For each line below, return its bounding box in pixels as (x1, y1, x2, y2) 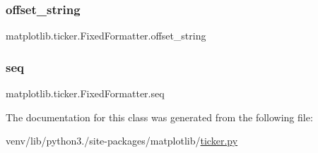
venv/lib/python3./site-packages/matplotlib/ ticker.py (6, 133, 238, 148)
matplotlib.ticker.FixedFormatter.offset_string (6, 28, 206, 43)
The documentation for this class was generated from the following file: (6, 109, 313, 124)
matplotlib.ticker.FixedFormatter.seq (6, 86, 165, 101)
